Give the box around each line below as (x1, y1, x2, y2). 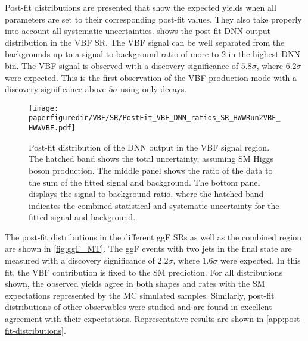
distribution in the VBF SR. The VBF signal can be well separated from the (5, 36, 285, 48)
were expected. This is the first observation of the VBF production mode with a (5, 71, 297, 83)
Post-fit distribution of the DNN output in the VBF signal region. (29, 140, 270, 153)
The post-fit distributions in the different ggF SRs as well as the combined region (5, 230, 301, 243)
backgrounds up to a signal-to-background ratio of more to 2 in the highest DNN (5, 48, 301, 60)
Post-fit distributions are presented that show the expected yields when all (5, 1, 276, 13)
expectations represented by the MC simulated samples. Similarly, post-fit (5, 289, 275, 301)
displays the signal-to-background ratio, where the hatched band (29, 187, 264, 200)
